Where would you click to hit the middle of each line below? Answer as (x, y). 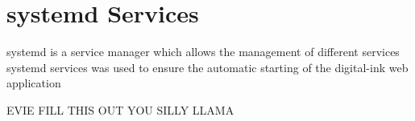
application (34, 83)
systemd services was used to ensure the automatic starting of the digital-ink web (207, 67)
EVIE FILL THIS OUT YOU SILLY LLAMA (120, 109)
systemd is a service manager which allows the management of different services (203, 52)
